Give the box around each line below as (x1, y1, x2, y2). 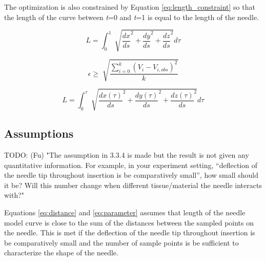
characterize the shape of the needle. (4, 247, 118, 258)
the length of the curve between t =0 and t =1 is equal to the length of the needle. (4, 11, 259, 22)
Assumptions (4, 125, 74, 141)
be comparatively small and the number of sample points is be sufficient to (4, 237, 239, 248)
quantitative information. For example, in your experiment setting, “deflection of (4, 159, 257, 170)
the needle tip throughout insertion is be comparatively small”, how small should (4, 170, 258, 180)
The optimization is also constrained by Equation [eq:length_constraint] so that (4, 2, 255, 12)
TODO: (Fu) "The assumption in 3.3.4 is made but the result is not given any (4, 150, 249, 160)
